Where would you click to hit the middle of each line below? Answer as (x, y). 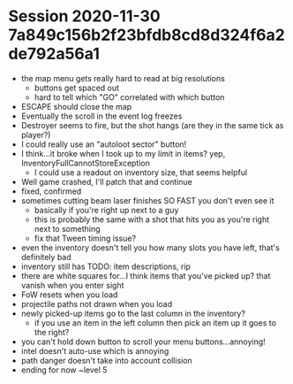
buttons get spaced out (77, 88)
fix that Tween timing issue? (85, 238)
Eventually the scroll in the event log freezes (101, 116)
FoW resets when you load (69, 295)
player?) (36, 134)
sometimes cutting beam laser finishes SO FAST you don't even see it (147, 200)
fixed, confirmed (51, 191)
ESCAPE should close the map (76, 106)
